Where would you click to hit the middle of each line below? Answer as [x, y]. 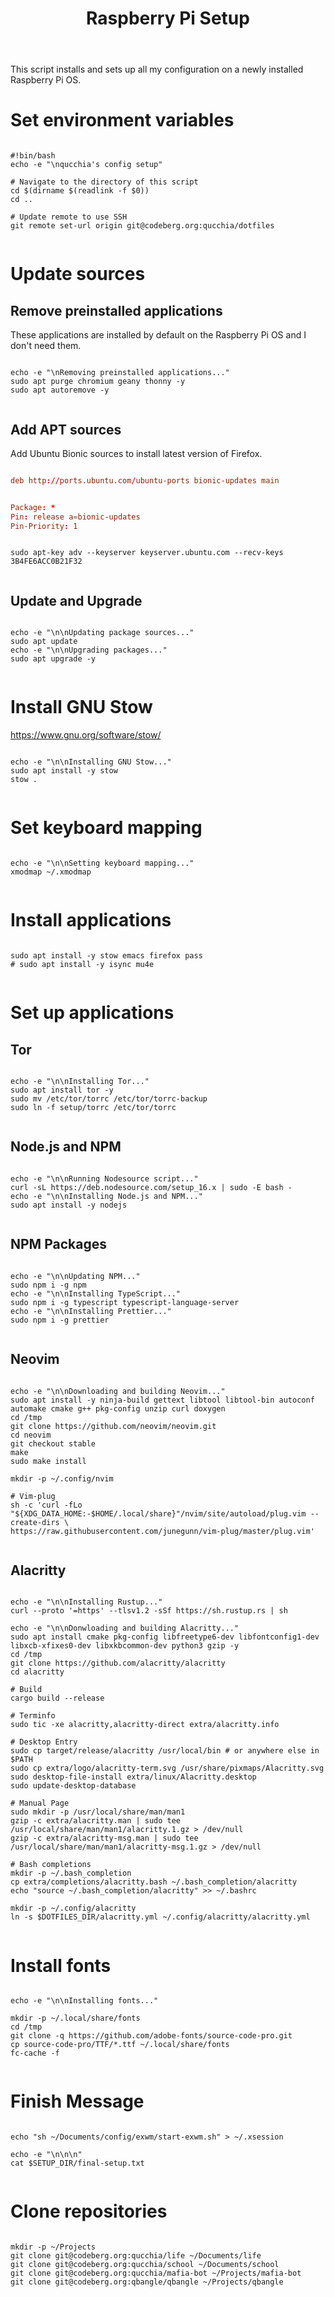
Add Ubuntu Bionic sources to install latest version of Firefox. [136, 453]
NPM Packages [58, 1244]
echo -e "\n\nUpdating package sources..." [102, 633]
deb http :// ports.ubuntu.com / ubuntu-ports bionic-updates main [145, 480]
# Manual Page [40, 1803]
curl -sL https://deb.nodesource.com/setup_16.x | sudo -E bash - [151, 1187]
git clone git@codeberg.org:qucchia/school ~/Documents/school [145, 2265]
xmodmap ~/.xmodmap [51, 872]
